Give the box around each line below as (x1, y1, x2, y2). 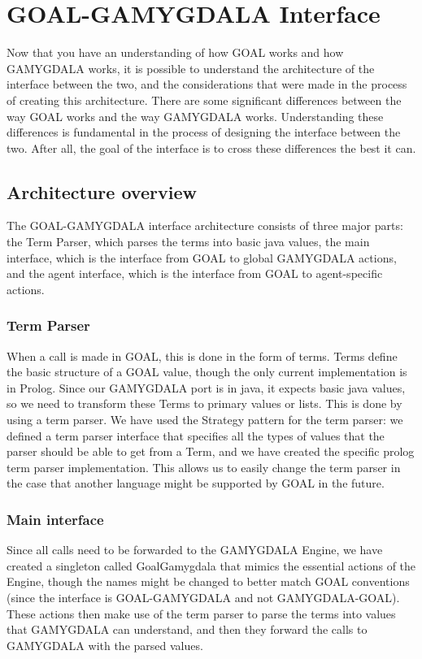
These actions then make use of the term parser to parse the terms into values (7, 605, 396, 622)
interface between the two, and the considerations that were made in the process (7, 76, 407, 93)
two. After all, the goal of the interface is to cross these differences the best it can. (7, 139, 416, 156)
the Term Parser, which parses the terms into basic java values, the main (7, 233, 370, 250)
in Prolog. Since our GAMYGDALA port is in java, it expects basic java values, (7, 379, 406, 396)
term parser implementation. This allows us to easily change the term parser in (7, 458, 401, 475)
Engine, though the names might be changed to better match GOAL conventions (7, 573, 410, 590)
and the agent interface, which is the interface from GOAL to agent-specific (7, 265, 383, 282)
